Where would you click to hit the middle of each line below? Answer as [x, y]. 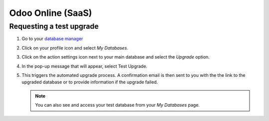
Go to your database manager [52, 39]
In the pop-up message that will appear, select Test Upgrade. [84, 66]
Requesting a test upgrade [54, 26]
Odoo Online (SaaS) [51, 13]
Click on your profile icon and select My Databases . [75, 48]
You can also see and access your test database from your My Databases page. [118, 105]
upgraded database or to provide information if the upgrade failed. [90, 82]
